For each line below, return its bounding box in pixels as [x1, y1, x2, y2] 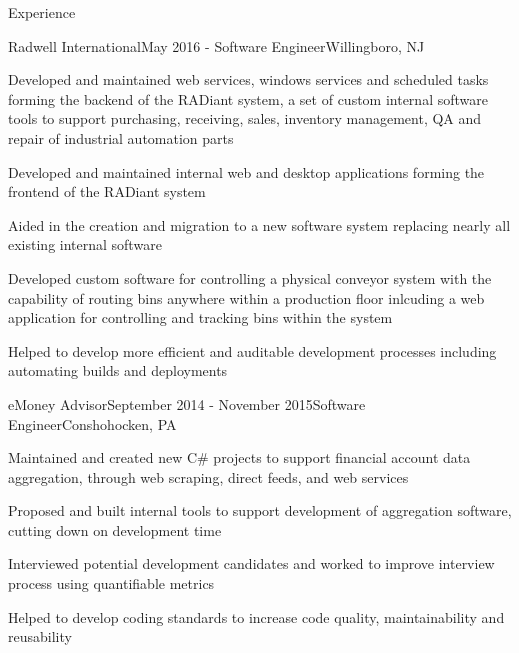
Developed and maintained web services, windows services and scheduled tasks [8, 69, 489, 90]
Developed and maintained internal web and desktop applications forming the [8, 161, 485, 182]
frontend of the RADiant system [8, 181, 206, 202]
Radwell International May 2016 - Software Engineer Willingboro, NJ [8, 35, 425, 56]
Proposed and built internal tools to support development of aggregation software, [8, 500, 512, 521]
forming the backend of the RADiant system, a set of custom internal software [8, 88, 488, 109]
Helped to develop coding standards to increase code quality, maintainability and [8, 606, 505, 627]
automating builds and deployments [8, 360, 228, 381]
